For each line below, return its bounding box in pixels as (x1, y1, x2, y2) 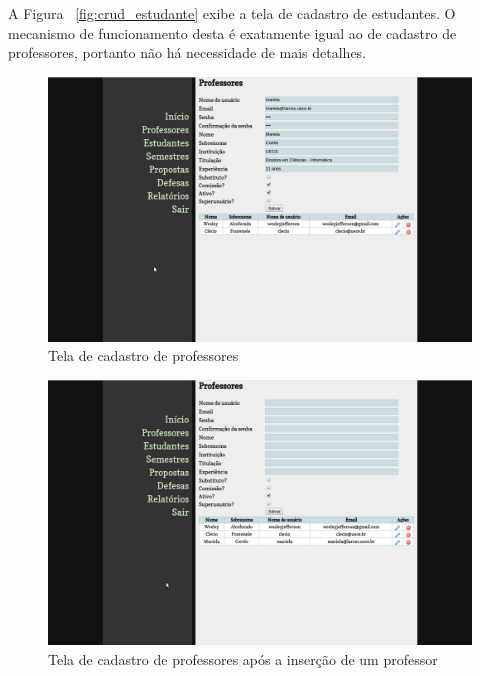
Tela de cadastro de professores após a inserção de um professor (48, 648, 438, 669)
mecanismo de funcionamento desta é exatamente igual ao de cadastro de (8, 22, 457, 43)
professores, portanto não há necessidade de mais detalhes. (8, 42, 367, 63)
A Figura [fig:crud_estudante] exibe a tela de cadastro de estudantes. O (8, 3, 456, 23)
